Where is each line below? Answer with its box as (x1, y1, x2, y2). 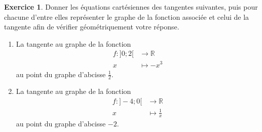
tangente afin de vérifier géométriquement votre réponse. (4, 21, 179, 32)
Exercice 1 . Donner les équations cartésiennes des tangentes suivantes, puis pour (4, 2, 258, 12)
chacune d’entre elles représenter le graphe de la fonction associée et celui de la (4, 11, 249, 22)
